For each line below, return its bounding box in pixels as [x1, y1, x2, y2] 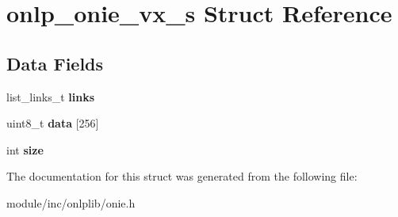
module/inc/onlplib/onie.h [6, 194, 136, 211]
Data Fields [6, 51, 104, 75]
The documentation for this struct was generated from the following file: [6, 168, 358, 185]
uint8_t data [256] [6, 115, 99, 131]
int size [6, 141, 44, 158]
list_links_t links [6, 88, 95, 105]
